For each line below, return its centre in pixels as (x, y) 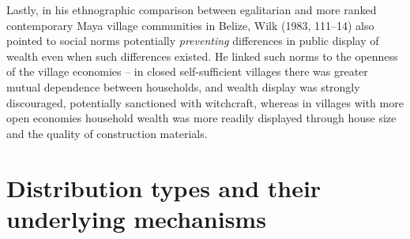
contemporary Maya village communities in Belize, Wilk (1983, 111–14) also (190, 25)
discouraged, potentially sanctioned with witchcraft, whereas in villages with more (205, 102)
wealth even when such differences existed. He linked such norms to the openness (202, 56)
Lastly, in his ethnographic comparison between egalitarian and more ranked (192, 9)
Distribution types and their (164, 187)
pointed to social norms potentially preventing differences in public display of (193, 41)
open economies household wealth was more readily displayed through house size (201, 118)
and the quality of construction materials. (107, 133)
